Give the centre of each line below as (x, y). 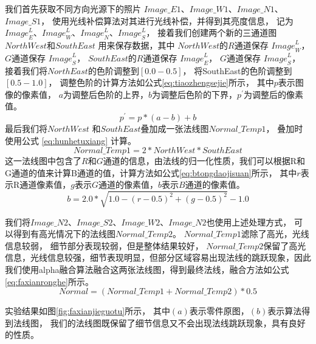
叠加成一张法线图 (175, 129)
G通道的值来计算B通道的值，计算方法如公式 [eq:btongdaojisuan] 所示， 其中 (151, 172)
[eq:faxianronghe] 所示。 (49, 281)
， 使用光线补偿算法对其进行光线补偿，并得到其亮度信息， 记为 (167, 20)
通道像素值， (45, 184)
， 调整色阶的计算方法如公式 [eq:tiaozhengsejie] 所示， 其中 (161, 82)
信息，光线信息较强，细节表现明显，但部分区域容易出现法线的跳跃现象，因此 (158, 257)
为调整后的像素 (273, 94)
